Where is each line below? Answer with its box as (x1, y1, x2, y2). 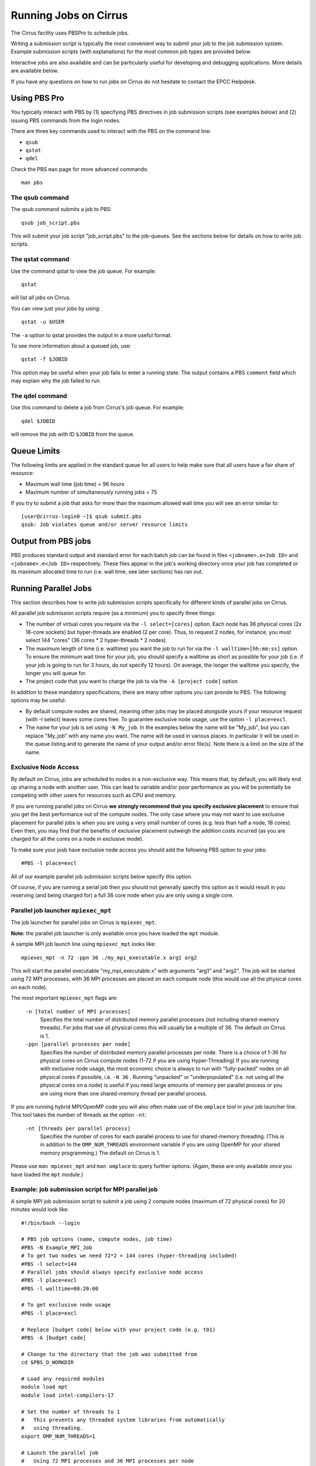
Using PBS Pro (11, 93, 64, 103)
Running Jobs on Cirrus (11, 9, 128, 22)
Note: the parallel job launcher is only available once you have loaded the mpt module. (11, 929, 219, 936)
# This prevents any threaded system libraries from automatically (21, 1416, 225, 1423)
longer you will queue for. (25, 670, 87, 677)
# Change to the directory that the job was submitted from (21, 1350, 197, 1358)
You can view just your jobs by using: (11, 305, 101, 312)
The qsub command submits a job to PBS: (11, 206, 112, 213)
